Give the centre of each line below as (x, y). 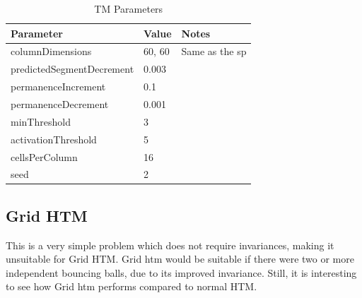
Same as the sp (214, 51)
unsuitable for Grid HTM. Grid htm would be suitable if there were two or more (180, 259)
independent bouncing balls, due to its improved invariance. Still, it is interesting (181, 272)
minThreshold (41, 121)
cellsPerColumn (44, 156)
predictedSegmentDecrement (72, 69)
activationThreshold (54, 139)
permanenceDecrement (60, 103)
